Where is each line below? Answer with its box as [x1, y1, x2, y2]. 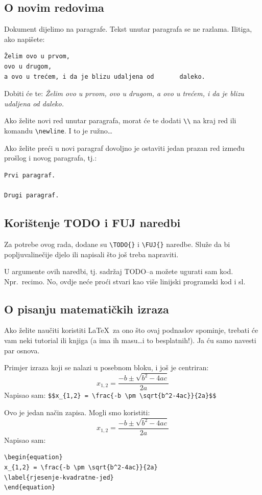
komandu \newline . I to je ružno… [4, 125, 113, 136]
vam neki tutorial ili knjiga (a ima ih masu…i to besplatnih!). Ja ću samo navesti [4, 335, 256, 346]
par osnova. [4, 345, 40, 355]
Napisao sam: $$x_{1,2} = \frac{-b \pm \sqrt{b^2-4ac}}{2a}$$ [4, 390, 217, 400]
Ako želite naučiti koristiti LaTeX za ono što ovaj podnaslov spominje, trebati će [4, 325, 258, 335]
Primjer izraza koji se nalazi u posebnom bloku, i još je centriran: [4, 362, 209, 373]
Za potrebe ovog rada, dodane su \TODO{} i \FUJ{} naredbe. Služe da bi [4, 238, 230, 249]
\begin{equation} [4, 454, 63, 461]
